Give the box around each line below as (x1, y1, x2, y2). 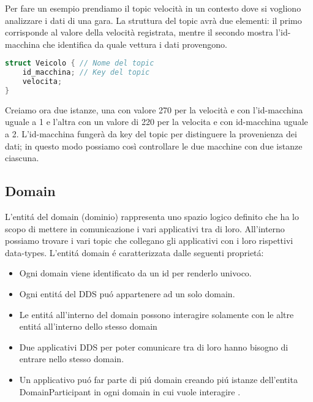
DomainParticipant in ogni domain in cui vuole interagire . (19, 385, 241, 398)
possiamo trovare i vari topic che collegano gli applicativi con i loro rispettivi (5, 234, 293, 247)
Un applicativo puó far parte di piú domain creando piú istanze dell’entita (19, 373, 298, 385)
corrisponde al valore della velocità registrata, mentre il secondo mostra (5, 26, 273, 39)
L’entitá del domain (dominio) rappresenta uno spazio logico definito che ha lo (5, 210, 299, 223)
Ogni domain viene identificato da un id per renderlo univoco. (19, 267, 252, 279)
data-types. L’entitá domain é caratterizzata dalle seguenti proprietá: (5, 246, 264, 259)
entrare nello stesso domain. (19, 352, 124, 365)
